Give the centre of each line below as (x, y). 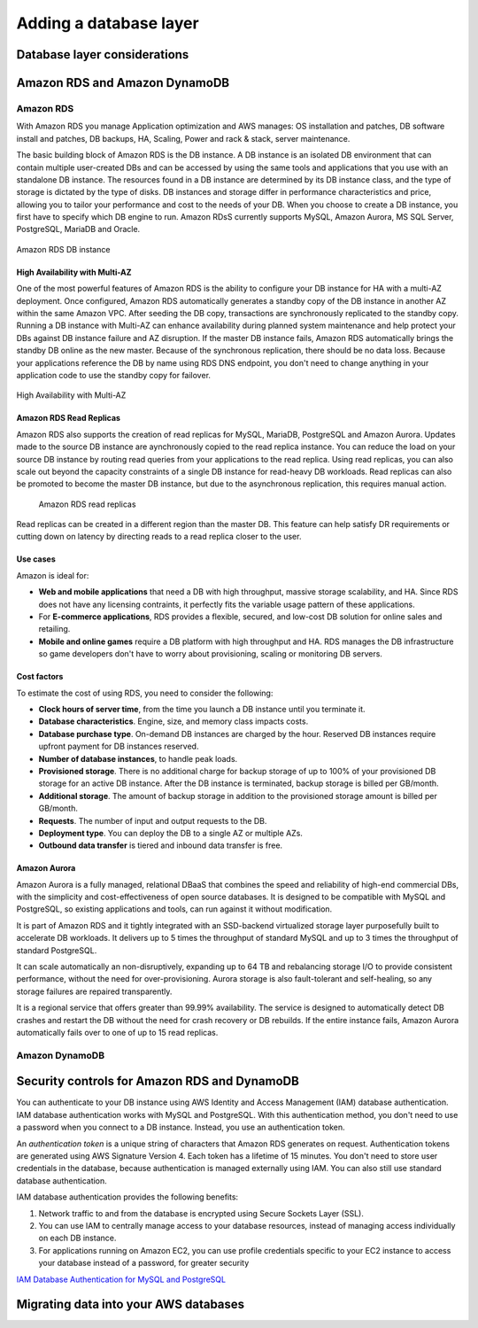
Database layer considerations (103, 54)
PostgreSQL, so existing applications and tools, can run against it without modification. (174, 909)
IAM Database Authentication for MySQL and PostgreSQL (121, 1279)
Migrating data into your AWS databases (131, 1305)
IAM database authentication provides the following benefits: (127, 1197)
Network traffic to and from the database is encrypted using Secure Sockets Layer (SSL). (201, 1213)
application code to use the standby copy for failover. (114, 375)
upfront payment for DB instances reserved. (119, 746)
